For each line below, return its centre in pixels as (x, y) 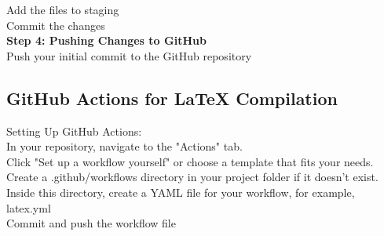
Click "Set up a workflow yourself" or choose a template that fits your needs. (190, 161)
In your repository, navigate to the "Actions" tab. (124, 146)
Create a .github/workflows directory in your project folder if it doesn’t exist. (192, 177)
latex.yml (29, 207)
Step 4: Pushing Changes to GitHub (106, 40)
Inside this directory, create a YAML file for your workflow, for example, (181, 192)
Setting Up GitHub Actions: (74, 131)
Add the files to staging (63, 9)
